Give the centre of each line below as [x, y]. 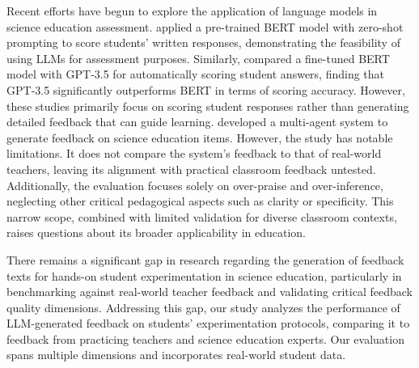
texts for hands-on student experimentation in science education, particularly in [204, 275]
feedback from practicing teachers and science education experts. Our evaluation [205, 338]
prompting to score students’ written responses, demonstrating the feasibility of [203, 42]
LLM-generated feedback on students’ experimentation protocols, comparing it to [208, 323]
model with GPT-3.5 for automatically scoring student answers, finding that [196, 74]
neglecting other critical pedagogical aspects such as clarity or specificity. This [200, 201]
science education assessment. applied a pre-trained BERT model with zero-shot [205, 26]
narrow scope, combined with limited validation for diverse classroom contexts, [202, 216]
